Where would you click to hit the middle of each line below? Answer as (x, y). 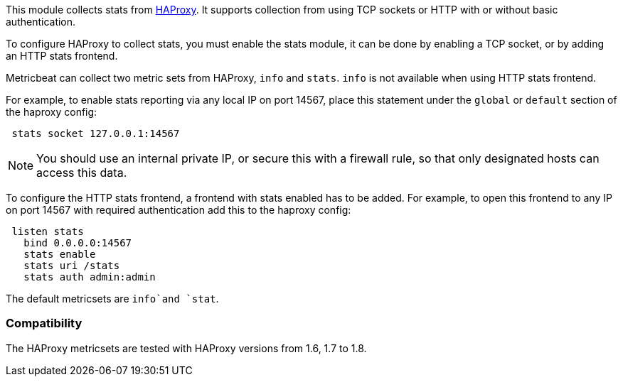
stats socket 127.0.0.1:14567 (96, 133)
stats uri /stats (72, 266)
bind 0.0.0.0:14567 (78, 243)
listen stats (48, 231)
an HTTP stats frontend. (62, 56)
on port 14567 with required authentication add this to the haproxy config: (179, 210)
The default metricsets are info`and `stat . (112, 299)
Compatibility (44, 323)
